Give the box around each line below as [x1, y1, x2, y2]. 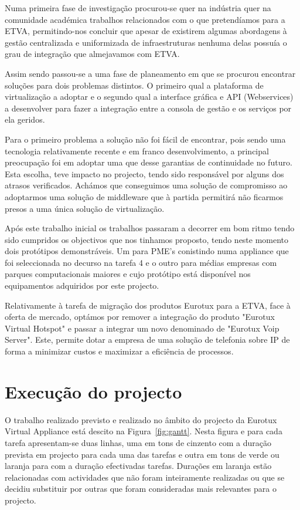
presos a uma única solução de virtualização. [5, 202, 165, 214]
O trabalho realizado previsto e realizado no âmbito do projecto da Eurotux [5, 413, 277, 425]
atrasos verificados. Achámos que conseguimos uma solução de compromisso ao [5, 179, 288, 191]
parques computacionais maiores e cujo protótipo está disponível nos [5, 268, 251, 280]
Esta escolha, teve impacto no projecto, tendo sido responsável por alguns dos [5, 167, 284, 180]
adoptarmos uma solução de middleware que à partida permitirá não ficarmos [5, 190, 284, 202]
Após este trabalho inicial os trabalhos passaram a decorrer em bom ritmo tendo [5, 222, 295, 234]
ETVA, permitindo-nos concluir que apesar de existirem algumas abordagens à [5, 25, 287, 37]
